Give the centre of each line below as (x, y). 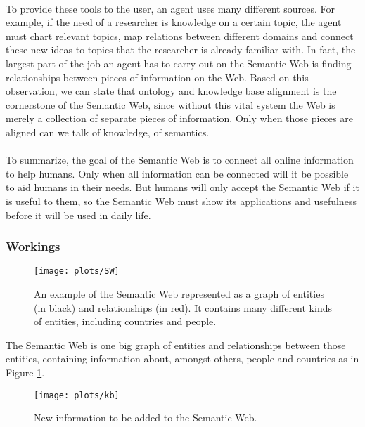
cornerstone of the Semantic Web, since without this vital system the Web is (171, 104)
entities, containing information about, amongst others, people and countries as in (182, 359)
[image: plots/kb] (77, 395)
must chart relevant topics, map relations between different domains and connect (180, 35)
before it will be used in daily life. (78, 215)
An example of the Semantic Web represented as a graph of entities (179, 293)
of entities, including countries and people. (125, 321)
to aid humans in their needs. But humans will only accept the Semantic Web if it (182, 187)
